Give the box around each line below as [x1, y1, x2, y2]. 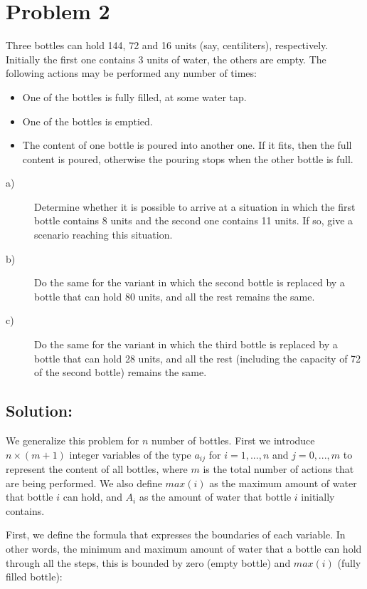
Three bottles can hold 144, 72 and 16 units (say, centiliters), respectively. [6, 38, 329, 53]
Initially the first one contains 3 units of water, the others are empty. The [6, 51, 326, 66]
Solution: [6, 400, 73, 422]
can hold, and [63, 489, 122, 504]
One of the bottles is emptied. [22, 113, 153, 128]
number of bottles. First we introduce [151, 433, 315, 448]
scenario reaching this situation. [34, 227, 173, 242]
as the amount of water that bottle [139, 489, 292, 504]
